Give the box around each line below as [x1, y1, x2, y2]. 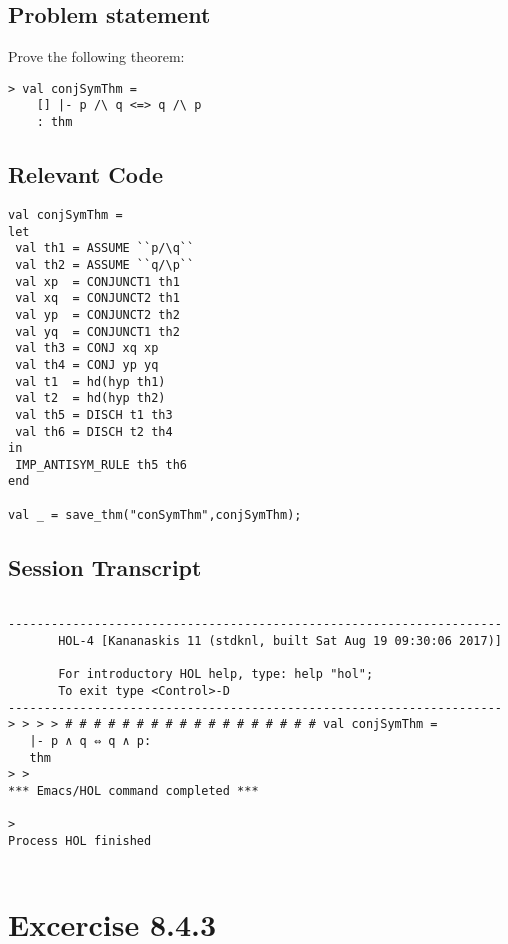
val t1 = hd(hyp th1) [15, 374, 166, 389]
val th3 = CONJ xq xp [15, 341, 159, 356]
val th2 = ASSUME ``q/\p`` [15, 257, 195, 272]
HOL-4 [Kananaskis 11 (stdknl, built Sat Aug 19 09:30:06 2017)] [58, 633, 502, 648]
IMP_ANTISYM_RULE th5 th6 [15, 457, 187, 472]
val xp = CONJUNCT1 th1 [15, 274, 180, 289]
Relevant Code [8, 159, 163, 190]
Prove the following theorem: [8, 46, 185, 67]
